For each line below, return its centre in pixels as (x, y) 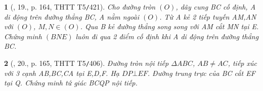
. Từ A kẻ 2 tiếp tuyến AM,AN (208, 16)
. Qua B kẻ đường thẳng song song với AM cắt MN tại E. (169, 26)
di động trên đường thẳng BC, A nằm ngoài (72, 16)
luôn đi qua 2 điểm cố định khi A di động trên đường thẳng (167, 36)
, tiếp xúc (242, 63)
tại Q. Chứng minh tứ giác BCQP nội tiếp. (71, 83)
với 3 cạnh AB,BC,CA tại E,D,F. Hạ (62, 73)
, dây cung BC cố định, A (216, 7)
